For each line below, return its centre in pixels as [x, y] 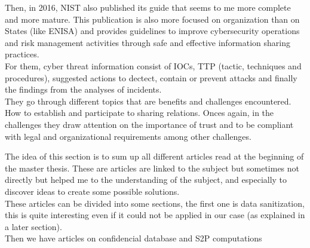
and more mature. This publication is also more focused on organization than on [152, 19]
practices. [22, 54]
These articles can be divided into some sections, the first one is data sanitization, [155, 203]
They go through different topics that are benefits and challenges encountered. [148, 101]
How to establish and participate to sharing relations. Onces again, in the [139, 113]
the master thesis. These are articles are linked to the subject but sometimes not [152, 168]
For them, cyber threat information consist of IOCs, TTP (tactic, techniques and [153, 65]
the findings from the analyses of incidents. [83, 89]
